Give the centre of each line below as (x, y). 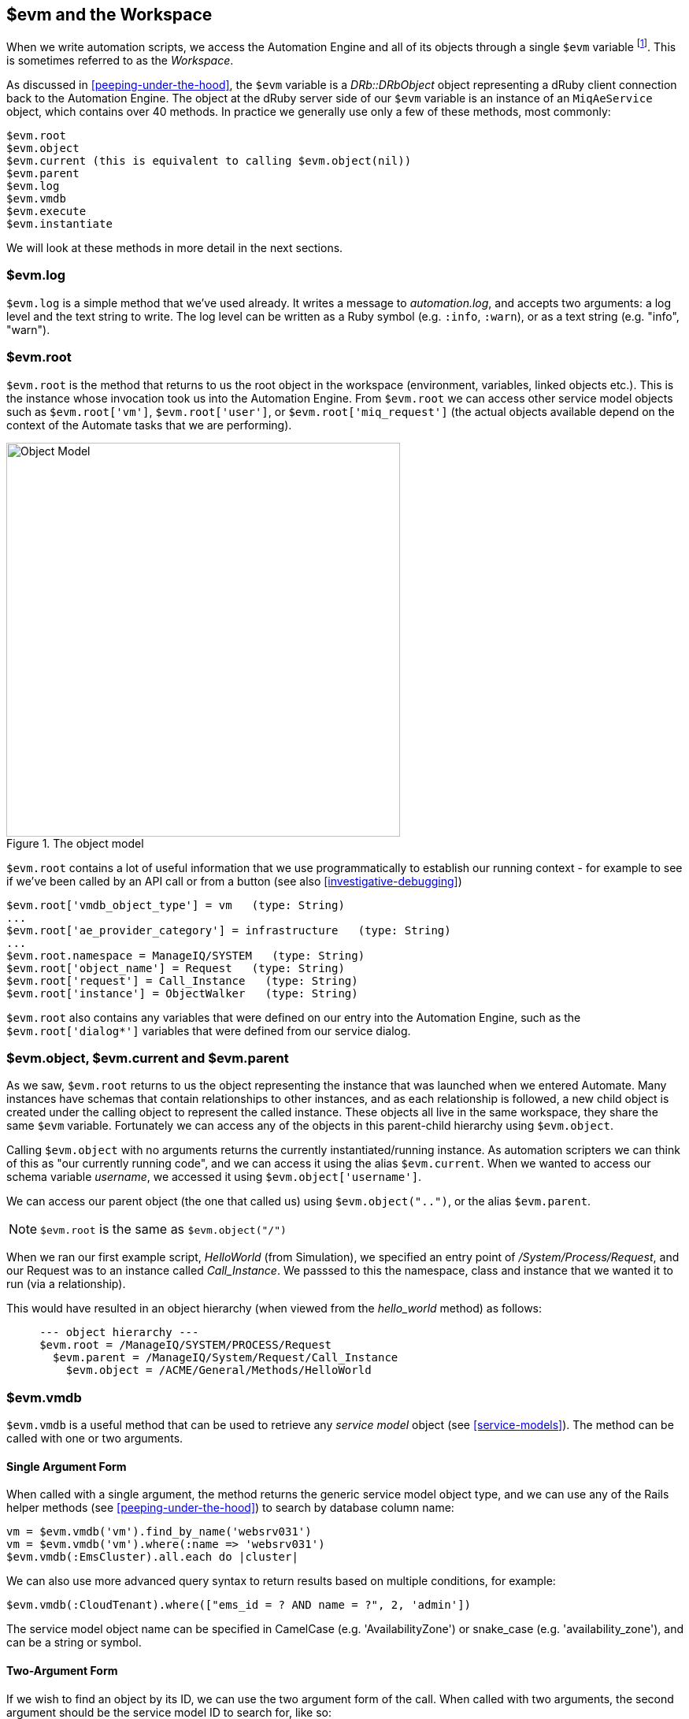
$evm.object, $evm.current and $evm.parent (148, 1058)
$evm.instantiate (59, 224)
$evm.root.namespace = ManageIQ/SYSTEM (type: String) (186, 955)
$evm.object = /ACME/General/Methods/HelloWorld (219, 1370)
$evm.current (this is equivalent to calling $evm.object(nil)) (209, 161)
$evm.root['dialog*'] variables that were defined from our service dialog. (209, 1030)
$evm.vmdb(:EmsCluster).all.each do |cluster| (152, 1557)
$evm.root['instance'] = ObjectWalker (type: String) (182, 993)
